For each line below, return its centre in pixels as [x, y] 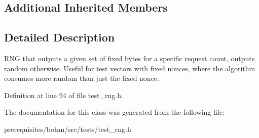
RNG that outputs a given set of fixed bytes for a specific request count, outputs [129, 58]
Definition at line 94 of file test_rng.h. [64, 95]
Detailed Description [60, 37]
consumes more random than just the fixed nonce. [82, 78]
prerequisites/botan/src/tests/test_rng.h [68, 129]
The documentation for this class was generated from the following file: [114, 112]
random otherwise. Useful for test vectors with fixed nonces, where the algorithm [130, 68]
